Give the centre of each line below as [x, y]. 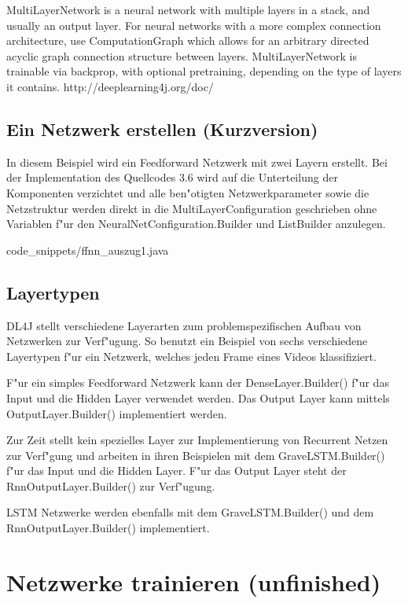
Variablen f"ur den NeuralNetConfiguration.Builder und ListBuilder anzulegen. [196, 224]
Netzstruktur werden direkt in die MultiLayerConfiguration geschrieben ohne [192, 208]
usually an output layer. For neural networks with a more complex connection [194, 25]
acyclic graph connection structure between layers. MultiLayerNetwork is [182, 55]
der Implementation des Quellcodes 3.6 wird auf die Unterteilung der [172, 177]
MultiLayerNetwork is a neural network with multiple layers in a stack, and [188, 9]
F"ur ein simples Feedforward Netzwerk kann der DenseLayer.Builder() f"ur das [198, 382]
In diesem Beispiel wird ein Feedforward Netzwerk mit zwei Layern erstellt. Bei [197, 162]
